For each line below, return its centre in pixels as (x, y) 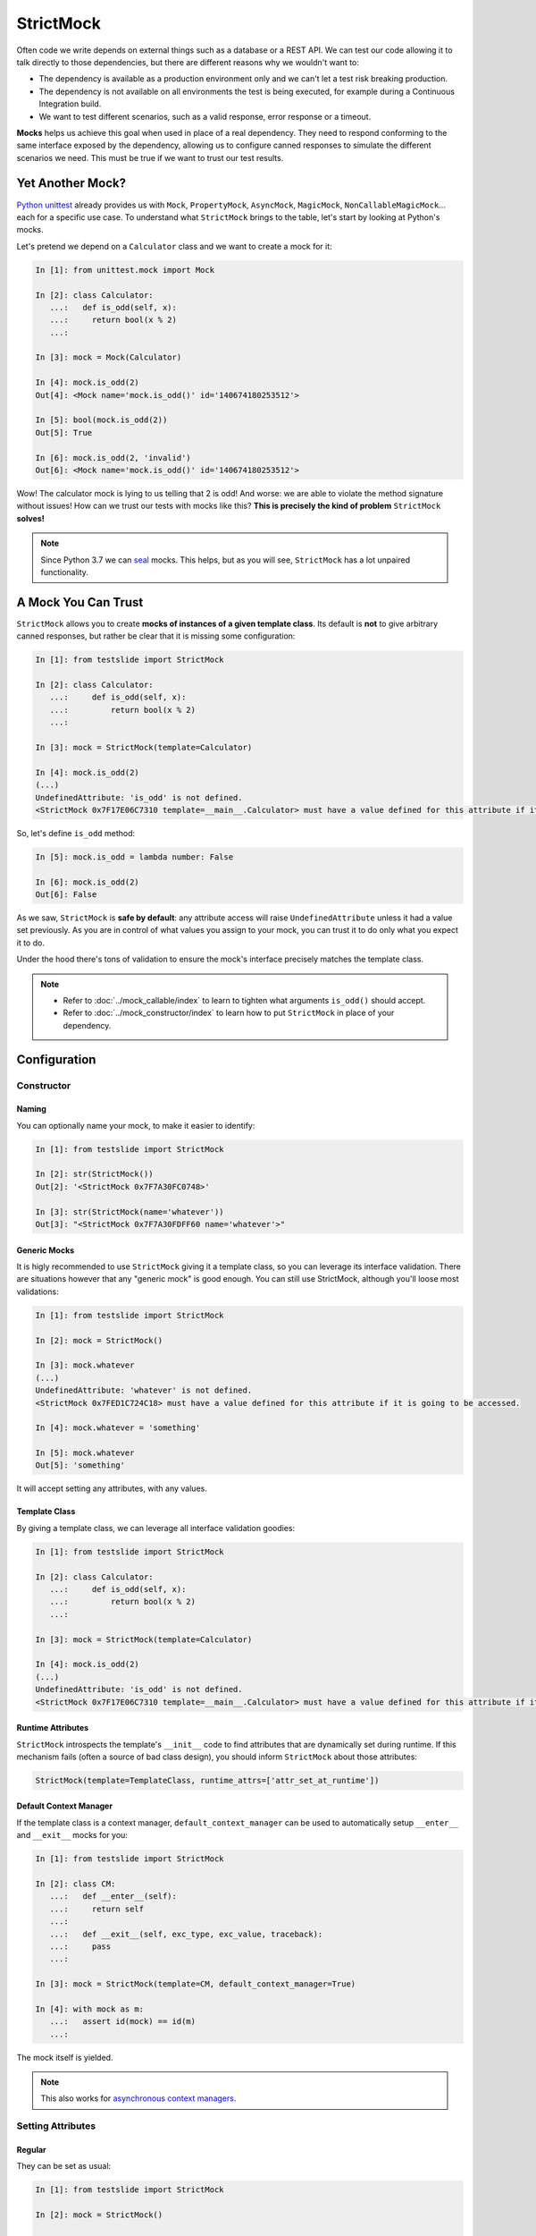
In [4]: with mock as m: (90, 2009)
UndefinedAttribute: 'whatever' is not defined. (144, 1390)
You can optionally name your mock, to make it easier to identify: (136, 1125)
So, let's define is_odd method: (76, 833)
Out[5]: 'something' (80, 1465)
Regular (31, 2150)
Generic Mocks (46, 1250)
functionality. (65, 572)
